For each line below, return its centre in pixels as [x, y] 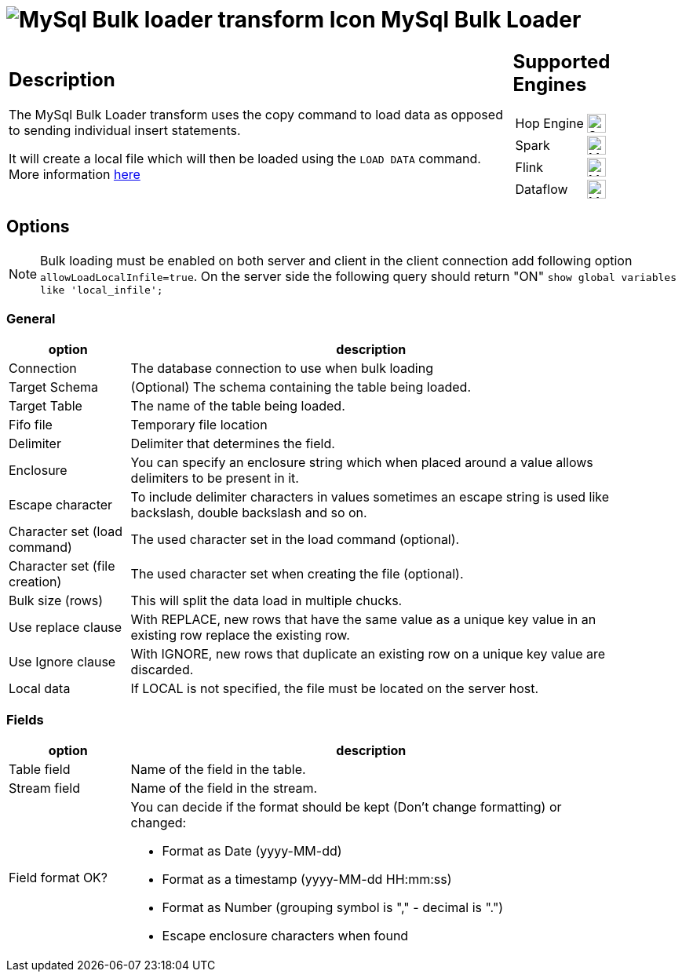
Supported [562, 61]
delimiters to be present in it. [215, 478]
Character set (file [62, 566]
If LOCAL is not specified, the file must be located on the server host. [335, 689]
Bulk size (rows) [56, 601]
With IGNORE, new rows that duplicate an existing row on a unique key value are [368, 654]
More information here [75, 175]
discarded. [162, 670]
